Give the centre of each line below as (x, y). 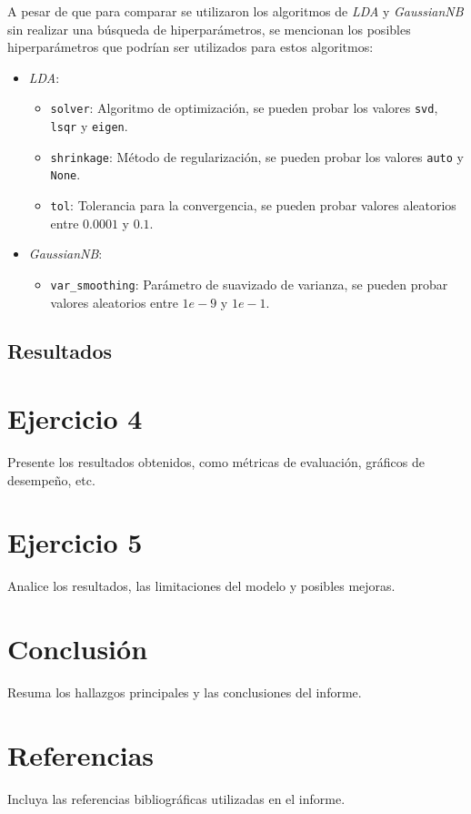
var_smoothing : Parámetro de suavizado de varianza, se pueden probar (249, 284)
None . (65, 174)
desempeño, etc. (51, 479)
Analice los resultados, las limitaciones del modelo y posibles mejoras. (201, 586)
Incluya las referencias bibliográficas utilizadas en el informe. (176, 798)
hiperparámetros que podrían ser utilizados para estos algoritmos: (190, 47)
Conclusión (78, 649)
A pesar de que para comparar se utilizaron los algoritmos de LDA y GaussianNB (235, 11)
